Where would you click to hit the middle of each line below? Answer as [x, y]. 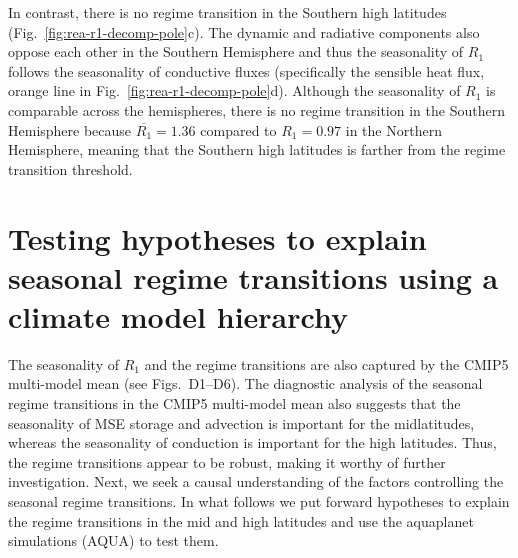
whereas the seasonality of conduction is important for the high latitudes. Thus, [252, 442]
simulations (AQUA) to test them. [113, 540]
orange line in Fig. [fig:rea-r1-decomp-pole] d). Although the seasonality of [234, 90]
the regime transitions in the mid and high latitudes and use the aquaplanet [241, 520]
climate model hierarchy [178, 315]
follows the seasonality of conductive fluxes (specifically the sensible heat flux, [246, 70]
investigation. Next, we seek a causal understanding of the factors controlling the [256, 481]
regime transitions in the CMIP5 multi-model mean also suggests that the [234, 403]
